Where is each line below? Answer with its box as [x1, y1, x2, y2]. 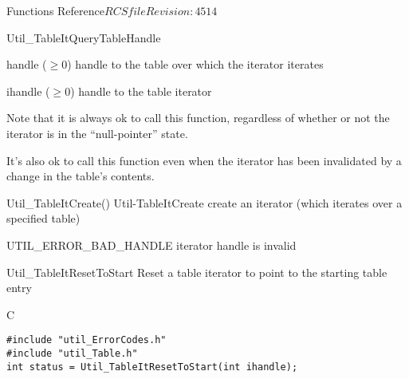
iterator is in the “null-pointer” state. [6, 124, 188, 141]
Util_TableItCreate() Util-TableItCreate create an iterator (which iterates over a [6, 194, 403, 211]
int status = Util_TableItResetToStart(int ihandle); [6, 361, 298, 373]
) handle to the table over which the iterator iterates [67, 56, 324, 73]
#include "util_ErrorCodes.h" [6, 334, 167, 346]
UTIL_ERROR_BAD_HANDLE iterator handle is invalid [6, 236, 297, 253]
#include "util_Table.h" [6, 347, 138, 359]
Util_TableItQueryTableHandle [6, 29, 161, 45]
